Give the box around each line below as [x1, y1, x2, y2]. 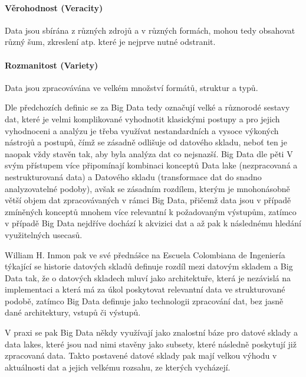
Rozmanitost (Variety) [5, 58, 98, 71]
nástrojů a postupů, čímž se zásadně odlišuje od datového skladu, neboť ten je [5, 136, 287, 148]
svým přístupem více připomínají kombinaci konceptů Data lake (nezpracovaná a [5, 159, 298, 171]
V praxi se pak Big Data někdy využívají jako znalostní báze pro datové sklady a [5, 326, 298, 339]
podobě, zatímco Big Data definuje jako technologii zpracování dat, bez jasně [5, 294, 284, 307]
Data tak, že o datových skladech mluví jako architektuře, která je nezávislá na [5, 271, 291, 284]
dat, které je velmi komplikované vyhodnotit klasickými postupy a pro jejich [5, 112, 280, 125]
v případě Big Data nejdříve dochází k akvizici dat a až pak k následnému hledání [5, 217, 302, 229]
